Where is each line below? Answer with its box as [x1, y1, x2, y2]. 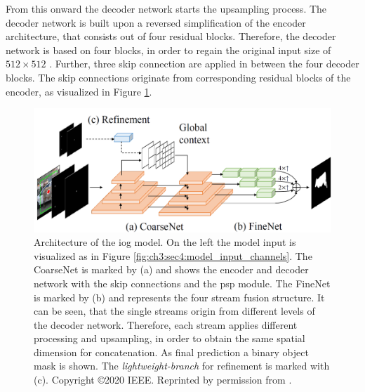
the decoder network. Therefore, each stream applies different [34, 317, 298, 332]
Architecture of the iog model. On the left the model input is [34, 235, 296, 249]
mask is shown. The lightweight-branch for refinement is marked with [34, 358, 330, 373]
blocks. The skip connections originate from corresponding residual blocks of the [6, 70, 351, 84]
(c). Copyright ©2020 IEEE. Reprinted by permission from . [34, 372, 292, 387]
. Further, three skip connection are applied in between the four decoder [49, 56, 359, 71]
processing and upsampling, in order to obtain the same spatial [34, 331, 305, 346]
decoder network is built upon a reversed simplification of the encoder [6, 15, 306, 30]
